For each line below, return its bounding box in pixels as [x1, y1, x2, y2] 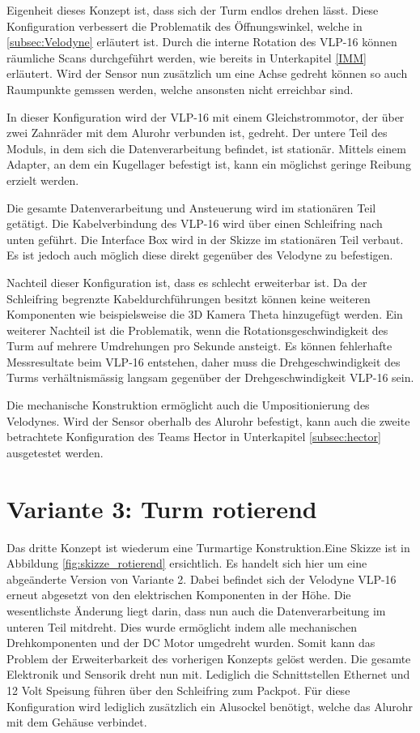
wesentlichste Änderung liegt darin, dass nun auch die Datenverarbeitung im [6, 602, 386, 619]
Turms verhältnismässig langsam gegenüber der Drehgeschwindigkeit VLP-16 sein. [6, 369, 414, 386]
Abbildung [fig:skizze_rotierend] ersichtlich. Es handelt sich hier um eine [6, 555, 367, 572]
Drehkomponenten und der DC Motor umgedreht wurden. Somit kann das [6, 634, 375, 651]
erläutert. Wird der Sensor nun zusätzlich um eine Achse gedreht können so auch [6, 65, 408, 82]
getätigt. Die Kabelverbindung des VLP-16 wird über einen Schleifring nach [6, 215, 383, 232]
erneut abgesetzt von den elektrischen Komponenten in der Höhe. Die [6, 586, 351, 603]
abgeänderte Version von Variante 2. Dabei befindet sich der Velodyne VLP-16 [6, 570, 397, 587]
